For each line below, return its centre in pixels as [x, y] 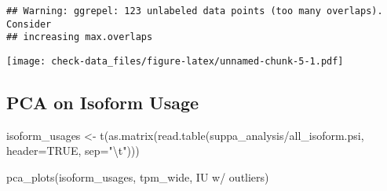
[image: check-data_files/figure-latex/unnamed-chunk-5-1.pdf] [175, 61]
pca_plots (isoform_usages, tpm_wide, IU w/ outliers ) [138, 177]
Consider [29, 24]
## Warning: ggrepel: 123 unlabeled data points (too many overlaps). [195, 11]
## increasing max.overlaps [80, 37]
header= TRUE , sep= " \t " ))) [73, 151]
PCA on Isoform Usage [103, 103]
